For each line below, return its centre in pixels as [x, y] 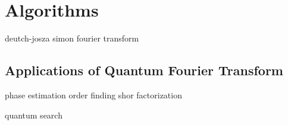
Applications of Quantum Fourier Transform [144, 70]
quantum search [34, 115]
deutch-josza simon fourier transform [72, 38]
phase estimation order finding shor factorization [93, 94]
